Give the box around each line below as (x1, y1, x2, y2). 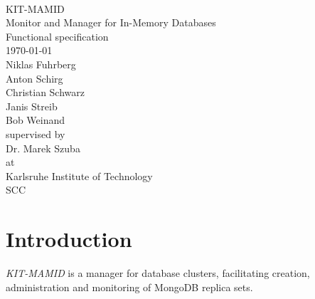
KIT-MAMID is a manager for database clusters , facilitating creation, (6, 266, 310, 280)
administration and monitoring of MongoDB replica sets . (6, 279, 253, 294)
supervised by (6, 126, 65, 141)
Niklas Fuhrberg (6, 56, 76, 71)
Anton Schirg (6, 70, 63, 85)
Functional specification (6, 28, 109, 43)
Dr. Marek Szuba (6, 140, 80, 155)
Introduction (6, 224, 132, 253)
